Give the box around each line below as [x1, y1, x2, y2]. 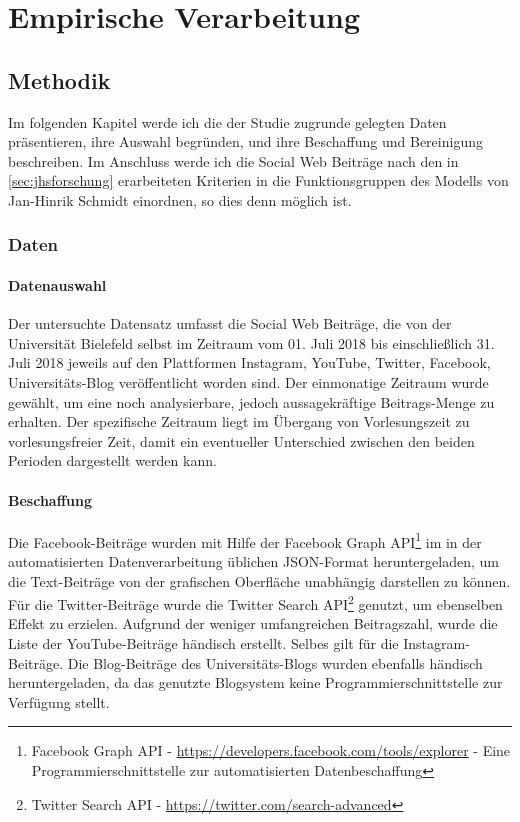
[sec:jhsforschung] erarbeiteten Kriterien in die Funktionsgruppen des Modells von [8, 170, 509, 191]
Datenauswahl [8, 274, 107, 295]
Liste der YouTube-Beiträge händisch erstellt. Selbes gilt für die [8, 633, 399, 654]
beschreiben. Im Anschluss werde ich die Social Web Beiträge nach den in [8, 150, 459, 171]
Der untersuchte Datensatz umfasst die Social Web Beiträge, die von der [8, 313, 452, 334]
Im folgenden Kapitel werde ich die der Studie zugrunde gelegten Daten [8, 111, 447, 132]
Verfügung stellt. [8, 691, 110, 712]
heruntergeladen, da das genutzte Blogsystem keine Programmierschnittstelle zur [8, 672, 503, 693]
